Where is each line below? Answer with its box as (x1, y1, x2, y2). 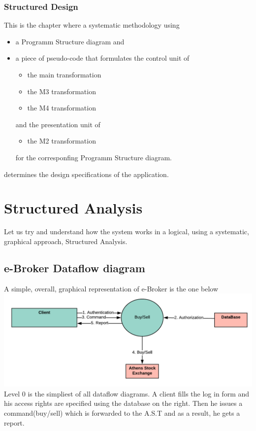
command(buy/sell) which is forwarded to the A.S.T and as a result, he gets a (4, 408, 240, 418)
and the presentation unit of (15, 119, 100, 129)
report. (4, 417, 25, 428)
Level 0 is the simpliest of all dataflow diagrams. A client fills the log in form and (4, 388, 250, 398)
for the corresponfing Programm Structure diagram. (15, 152, 172, 162)
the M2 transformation (27, 136, 96, 146)
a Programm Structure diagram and (15, 36, 125, 46)
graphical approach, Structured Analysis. (4, 236, 128, 246)
